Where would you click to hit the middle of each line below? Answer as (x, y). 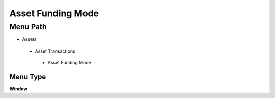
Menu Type (28, 77)
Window (19, 89)
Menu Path (28, 27)
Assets (29, 39)
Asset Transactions (55, 51)
